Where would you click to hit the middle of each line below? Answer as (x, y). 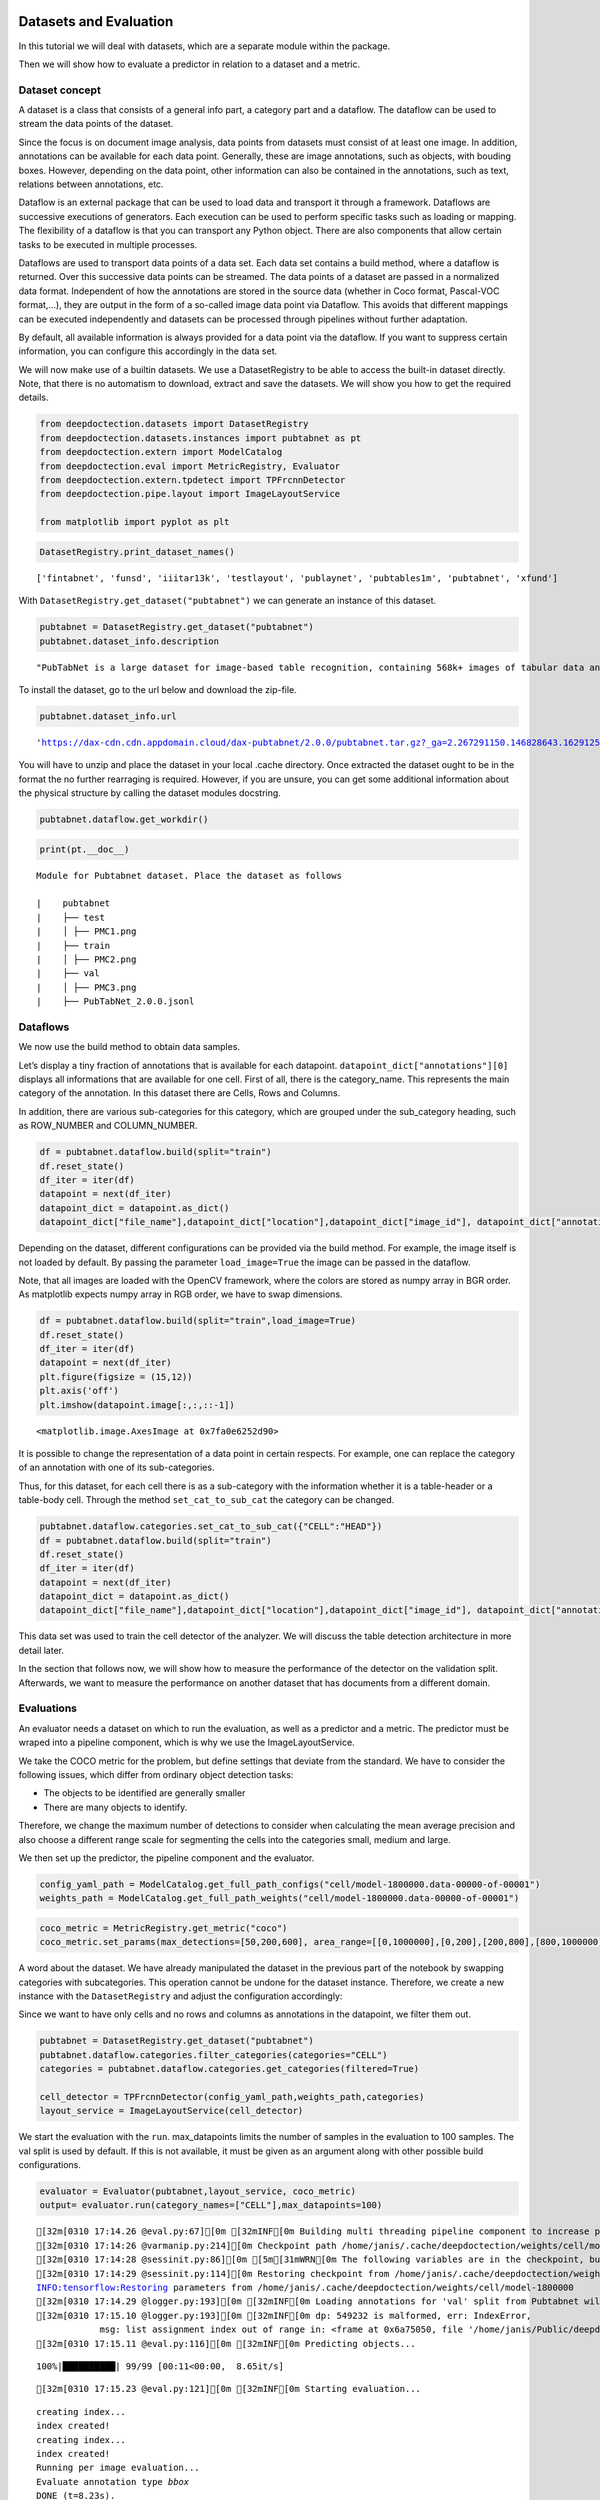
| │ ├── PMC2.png (86, 959)
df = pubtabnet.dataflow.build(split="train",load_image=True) (198, 1321)
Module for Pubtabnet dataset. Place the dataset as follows (189, 875)
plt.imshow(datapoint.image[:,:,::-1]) (137, 1404)
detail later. (41, 1650)
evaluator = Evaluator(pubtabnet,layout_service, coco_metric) (198, 2191)
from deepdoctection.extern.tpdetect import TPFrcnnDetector (192, 480)
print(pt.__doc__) (84, 849)
